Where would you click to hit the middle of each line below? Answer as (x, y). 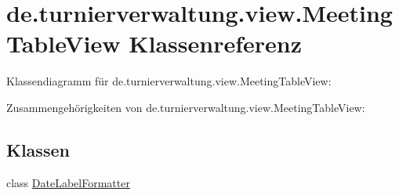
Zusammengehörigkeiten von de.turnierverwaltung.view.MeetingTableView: (186, 107)
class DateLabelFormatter (68, 182)
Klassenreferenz (215, 43)
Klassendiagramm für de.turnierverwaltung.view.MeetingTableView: (169, 81)
